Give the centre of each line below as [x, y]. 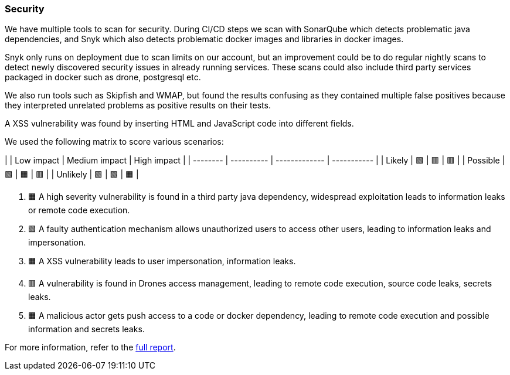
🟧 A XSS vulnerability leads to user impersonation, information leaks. [162, 261]
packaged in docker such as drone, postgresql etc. [103, 77]
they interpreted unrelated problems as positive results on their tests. [138, 105]
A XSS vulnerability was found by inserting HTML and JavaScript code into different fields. [179, 124]
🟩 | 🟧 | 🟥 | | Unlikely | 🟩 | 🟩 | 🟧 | [72, 175]
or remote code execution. [79, 210]
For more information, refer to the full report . [90, 347]
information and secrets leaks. [86, 329]
